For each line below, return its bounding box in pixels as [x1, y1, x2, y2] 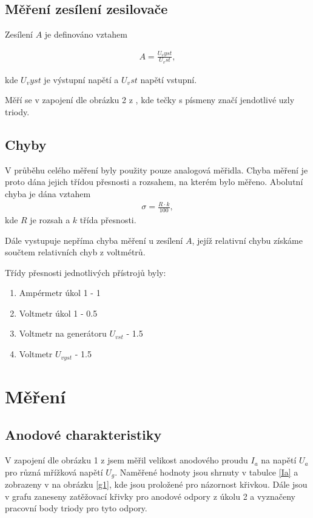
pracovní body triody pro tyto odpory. [5, 502, 147, 514]
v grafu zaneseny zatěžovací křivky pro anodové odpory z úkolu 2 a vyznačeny [5, 489, 295, 502]
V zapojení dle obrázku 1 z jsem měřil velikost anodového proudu [5, 454, 248, 466]
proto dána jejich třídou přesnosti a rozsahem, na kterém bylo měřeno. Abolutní [5, 175, 303, 188]
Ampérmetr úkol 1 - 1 [19, 286, 101, 299]
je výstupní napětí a [44, 73, 119, 86]
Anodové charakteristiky [5, 425, 162, 444]
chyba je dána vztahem [5, 187, 91, 200]
